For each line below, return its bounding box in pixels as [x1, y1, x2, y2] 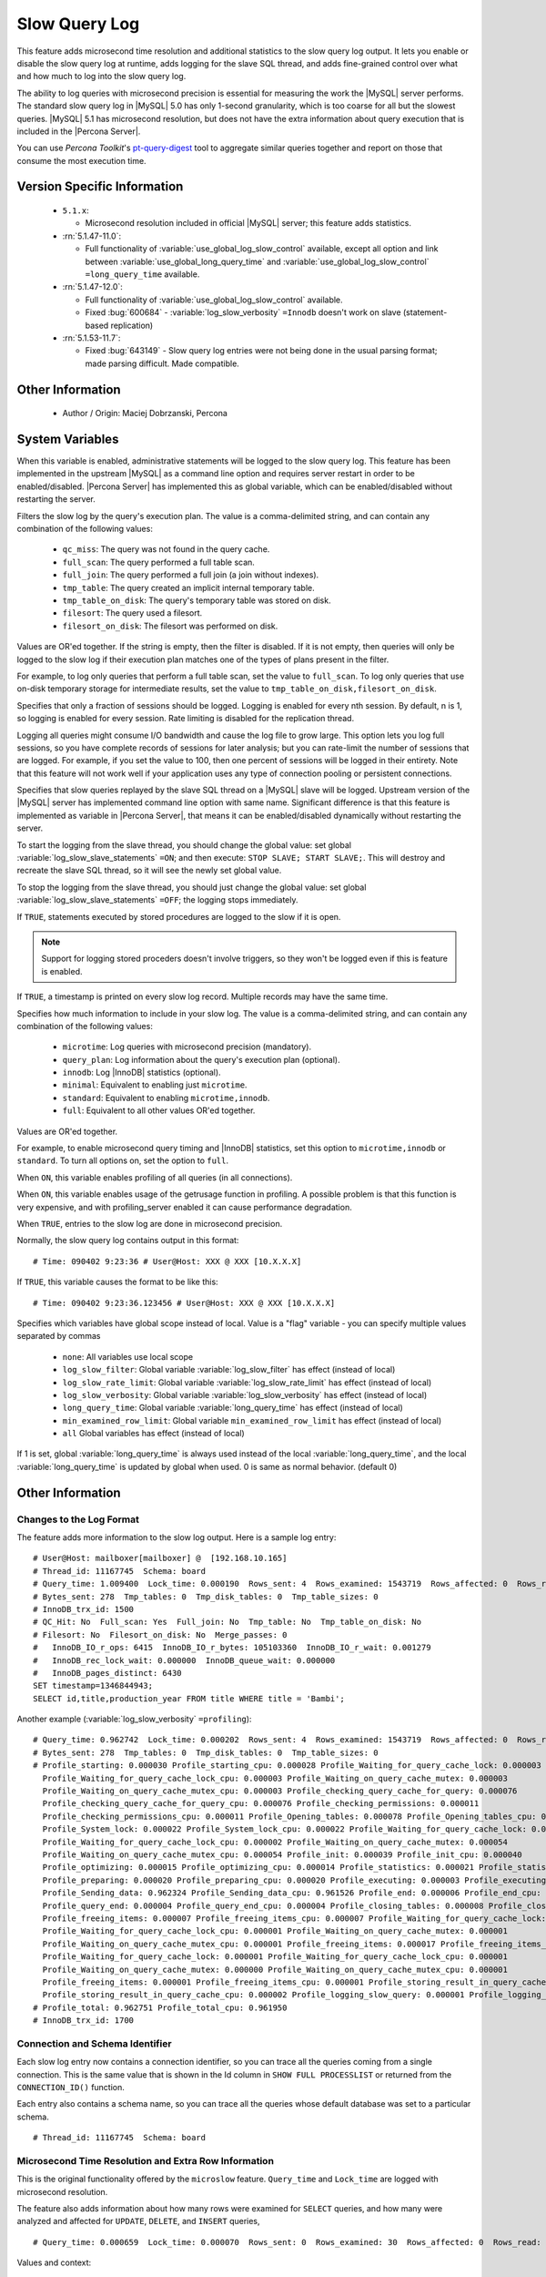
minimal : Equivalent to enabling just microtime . [62, 1079, 248, 1090]
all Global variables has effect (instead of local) [62, 1428, 245, 1439]
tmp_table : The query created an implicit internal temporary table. [62, 582, 315, 593]
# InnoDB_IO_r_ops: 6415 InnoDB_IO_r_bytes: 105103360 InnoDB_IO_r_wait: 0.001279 [33, 1642, 431, 1653]
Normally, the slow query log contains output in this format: [16, 1235, 239, 1246]
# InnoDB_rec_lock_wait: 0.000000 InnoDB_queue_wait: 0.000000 [33, 1655, 336, 1666]
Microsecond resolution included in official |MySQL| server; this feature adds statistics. [85, 218, 411, 229]
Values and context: [16, 2257, 92, 2268]
